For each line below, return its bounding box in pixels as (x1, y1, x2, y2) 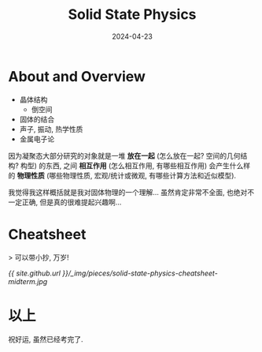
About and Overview (8, 67, 146, 85)
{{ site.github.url (8, 268, 61, 278)
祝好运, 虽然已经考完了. (8, 334, 84, 344)
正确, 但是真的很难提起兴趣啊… (21, 197, 122, 207)
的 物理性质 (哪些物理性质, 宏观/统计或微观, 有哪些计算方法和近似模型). (8, 170, 237, 180)
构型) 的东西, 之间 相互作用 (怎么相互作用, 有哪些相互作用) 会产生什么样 (20, 160, 251, 170)
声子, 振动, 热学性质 (19, 124, 83, 133)
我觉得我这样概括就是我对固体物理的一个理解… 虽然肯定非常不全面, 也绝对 (8, 187, 248, 197)
